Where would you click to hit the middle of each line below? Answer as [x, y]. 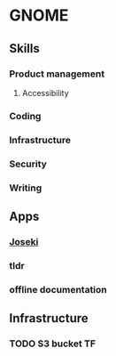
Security [28, 164]
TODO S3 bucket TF [52, 344]
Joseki [24, 241]
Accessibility [45, 93]
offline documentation [58, 289]
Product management [57, 74]
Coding [25, 116]
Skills [24, 49]
